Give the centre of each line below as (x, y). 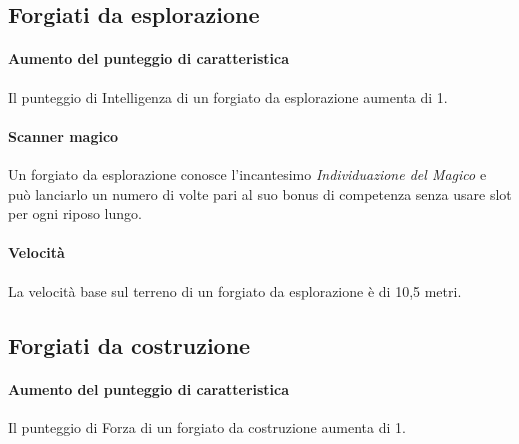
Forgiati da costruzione (129, 344)
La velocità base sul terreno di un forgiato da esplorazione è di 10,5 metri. (235, 290)
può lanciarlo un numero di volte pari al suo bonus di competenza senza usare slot (260, 193)
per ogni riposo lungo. (75, 213)
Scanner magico (63, 135)
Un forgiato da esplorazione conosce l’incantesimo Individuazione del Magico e (247, 173)
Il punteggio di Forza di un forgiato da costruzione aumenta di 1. (207, 426)
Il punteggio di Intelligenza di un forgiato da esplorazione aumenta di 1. (228, 96)
